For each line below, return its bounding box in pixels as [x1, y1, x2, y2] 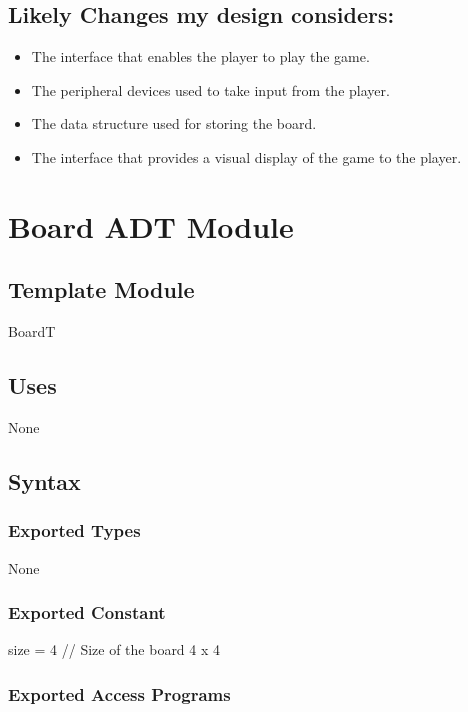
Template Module [8, 274, 195, 305]
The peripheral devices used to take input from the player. [31, 79, 390, 100]
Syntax [8, 465, 81, 496]
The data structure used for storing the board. [31, 113, 317, 134]
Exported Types [8, 518, 141, 543]
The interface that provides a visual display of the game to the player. [31, 146, 462, 167]
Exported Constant [8, 600, 166, 625]
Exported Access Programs [8, 681, 231, 706]
